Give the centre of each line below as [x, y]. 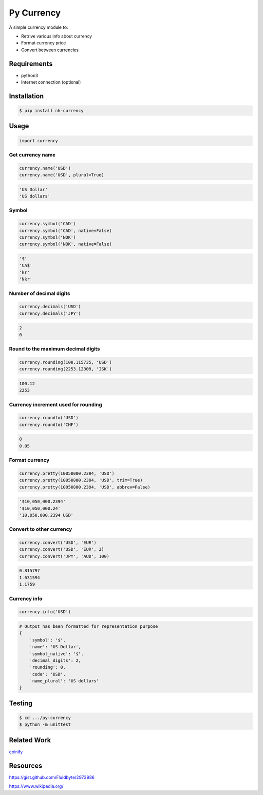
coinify [16, 752]
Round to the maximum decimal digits [55, 349]
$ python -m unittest [45, 725]
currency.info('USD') [45, 612]
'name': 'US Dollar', [55, 647]
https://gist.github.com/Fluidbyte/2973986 [52, 777]
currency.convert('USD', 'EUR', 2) [62, 549]
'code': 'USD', [47, 674]
